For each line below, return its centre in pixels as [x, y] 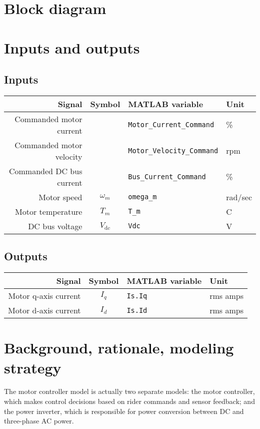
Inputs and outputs [72, 47]
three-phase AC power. [39, 421]
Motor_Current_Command [171, 124]
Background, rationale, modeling [119, 348]
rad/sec [239, 197]
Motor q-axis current [44, 296]
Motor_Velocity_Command [173, 150]
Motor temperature [49, 211]
